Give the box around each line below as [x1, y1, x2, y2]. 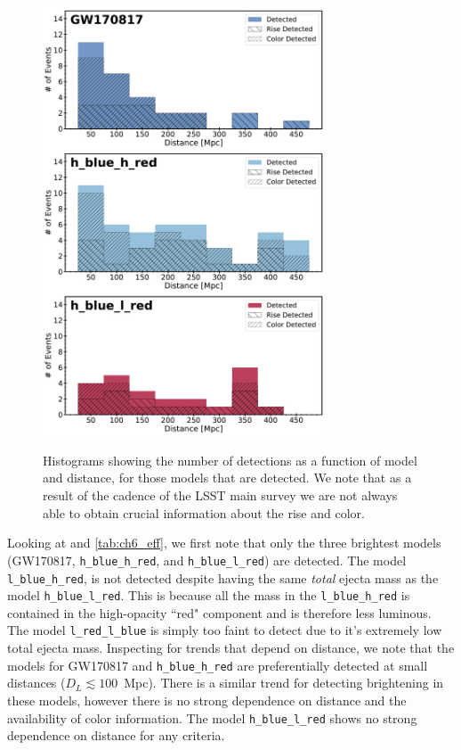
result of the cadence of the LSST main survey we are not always [43, 486, 398, 505]
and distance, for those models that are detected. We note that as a [43, 468, 412, 487]
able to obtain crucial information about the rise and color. [43, 503, 365, 522]
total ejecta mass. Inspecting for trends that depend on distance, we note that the [7, 639, 455, 657]
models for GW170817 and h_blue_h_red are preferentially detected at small [7, 655, 428, 674]
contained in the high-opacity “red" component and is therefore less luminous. [7, 603, 432, 622]
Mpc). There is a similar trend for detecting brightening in [124, 673, 444, 692]
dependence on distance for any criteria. [7, 726, 225, 745]
